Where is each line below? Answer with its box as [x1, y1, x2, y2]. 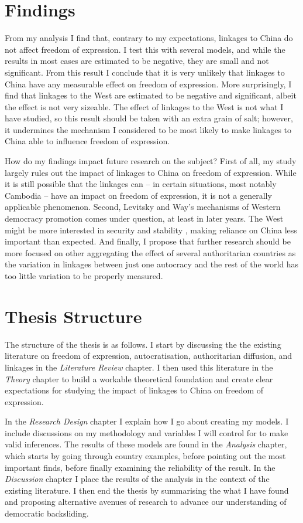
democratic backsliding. [5, 507, 89, 519]
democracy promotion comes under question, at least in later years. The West [5, 212, 284, 225]
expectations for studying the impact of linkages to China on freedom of [5, 384, 264, 396]
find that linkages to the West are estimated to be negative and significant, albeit [5, 89, 297, 101]
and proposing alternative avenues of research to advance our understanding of [5, 495, 287, 508]
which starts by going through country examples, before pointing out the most [5, 450, 286, 462]
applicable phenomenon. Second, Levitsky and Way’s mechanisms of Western [5, 201, 281, 213]
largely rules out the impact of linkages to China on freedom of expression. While [5, 166, 297, 178]
